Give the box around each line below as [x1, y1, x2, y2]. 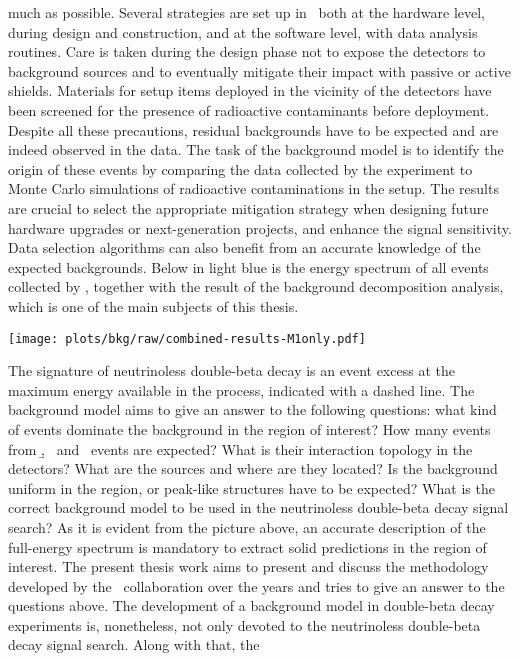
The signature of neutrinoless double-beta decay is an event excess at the [8, 360, 455, 381]
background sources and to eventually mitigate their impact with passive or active [8, 60, 511, 81]
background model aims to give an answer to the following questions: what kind [8, 399, 497, 420]
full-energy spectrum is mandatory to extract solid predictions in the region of [8, 536, 487, 557]
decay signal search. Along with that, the [8, 634, 260, 655]
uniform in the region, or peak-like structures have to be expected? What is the [8, 477, 495, 498]
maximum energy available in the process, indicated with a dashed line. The [8, 379, 475, 400]
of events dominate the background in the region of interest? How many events [8, 418, 491, 439]
